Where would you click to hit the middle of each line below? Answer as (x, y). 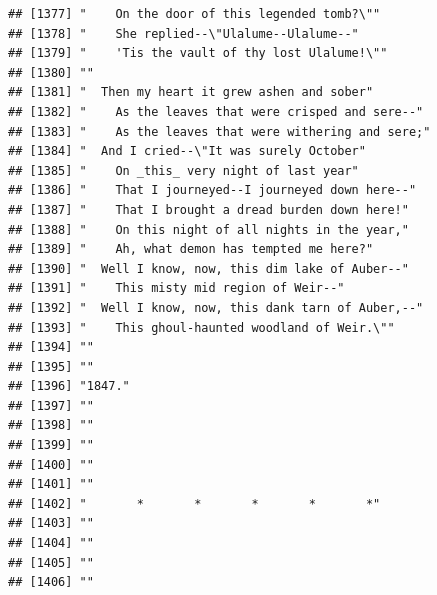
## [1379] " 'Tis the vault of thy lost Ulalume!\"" (198, 53)
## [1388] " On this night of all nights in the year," (208, 229)
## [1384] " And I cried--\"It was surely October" (187, 151)
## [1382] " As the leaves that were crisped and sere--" (216, 111)
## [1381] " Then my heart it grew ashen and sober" (191, 92)
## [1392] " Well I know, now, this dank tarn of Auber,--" (216, 307)
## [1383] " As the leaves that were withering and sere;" (219, 131)
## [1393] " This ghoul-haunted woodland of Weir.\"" (201, 327)
